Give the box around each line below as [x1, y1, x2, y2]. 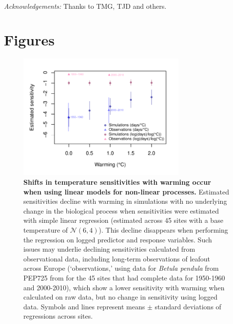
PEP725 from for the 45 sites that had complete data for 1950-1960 [23, 272, 225, 282]
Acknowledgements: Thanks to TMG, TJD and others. [4, 1, 167, 11]
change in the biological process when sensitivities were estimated [23, 205, 219, 216]
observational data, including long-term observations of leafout [23, 253, 211, 263]
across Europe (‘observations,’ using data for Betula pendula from [23, 263, 219, 273]
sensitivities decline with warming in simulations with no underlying [23, 196, 227, 206]
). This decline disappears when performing [98, 224, 228, 235]
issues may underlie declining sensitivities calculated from [23, 244, 195, 254]
